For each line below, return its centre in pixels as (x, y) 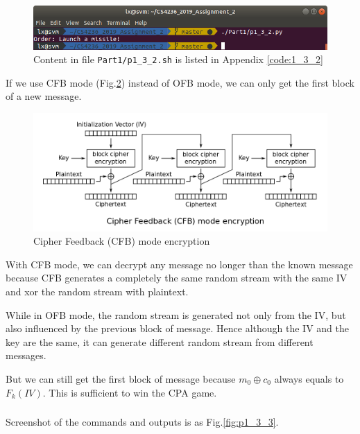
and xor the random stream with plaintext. (97, 291)
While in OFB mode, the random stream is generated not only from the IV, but (176, 314)
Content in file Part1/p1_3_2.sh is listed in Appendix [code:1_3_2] (178, 59)
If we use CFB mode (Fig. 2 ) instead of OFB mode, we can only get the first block (180, 82)
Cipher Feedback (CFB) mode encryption (122, 241)
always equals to (309, 378)
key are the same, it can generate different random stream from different (160, 341)
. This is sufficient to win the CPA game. (130, 392)
